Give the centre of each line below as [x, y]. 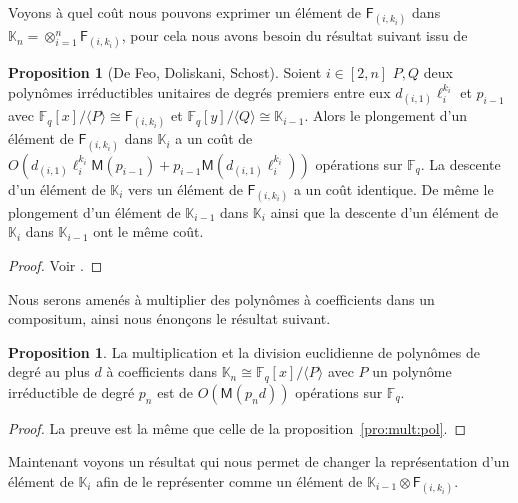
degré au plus [49, 371]
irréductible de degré [71, 391]
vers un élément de [185, 188]
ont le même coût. [148, 231]
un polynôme [412, 371]
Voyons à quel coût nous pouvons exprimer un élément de [185, 12]
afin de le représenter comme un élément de [229, 480]
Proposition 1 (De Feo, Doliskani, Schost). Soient [165, 72]
